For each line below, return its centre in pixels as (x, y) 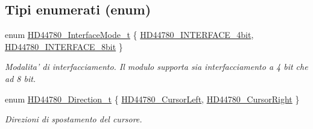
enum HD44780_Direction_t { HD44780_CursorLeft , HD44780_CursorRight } (152, 99)
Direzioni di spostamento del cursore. (74, 119)
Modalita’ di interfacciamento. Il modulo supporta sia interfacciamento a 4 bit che (156, 67)
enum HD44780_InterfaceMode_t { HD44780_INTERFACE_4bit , (129, 35)
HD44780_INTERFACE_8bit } (64, 46)
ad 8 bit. (21, 78)
